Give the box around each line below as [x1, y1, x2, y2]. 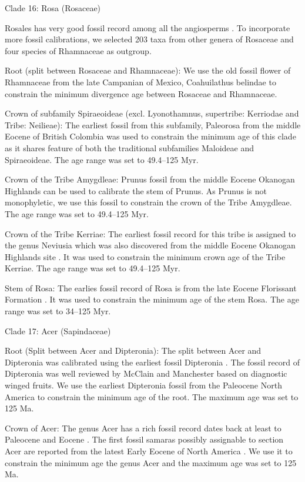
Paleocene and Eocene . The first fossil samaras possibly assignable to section [5, 433, 284, 446]
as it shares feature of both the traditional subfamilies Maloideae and [5, 141, 254, 154]
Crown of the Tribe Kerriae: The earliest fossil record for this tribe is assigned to [5, 227, 296, 240]
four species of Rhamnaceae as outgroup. [5, 44, 152, 56]
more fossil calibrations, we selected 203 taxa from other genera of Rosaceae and [5, 33, 294, 45]
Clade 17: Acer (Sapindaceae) [5, 324, 111, 337]
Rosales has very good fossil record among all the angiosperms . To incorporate [5, 21, 290, 34]
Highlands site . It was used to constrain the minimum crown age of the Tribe [5, 250, 286, 262]
